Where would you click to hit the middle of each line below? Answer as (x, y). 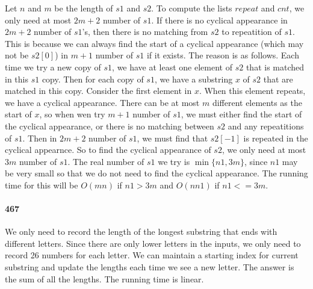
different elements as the (257, 102)
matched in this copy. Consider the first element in (98, 91)
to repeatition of (252, 32)
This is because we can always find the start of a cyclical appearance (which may (154, 43)
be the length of (84, 8)
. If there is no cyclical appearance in (219, 20)
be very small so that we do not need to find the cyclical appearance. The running (156, 173)
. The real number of (106, 161)
